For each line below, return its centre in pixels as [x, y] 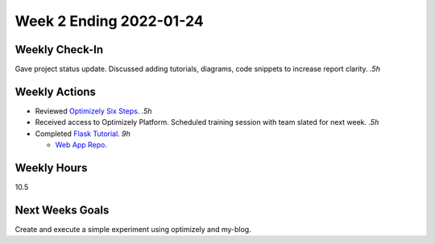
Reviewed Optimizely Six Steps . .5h [93, 111]
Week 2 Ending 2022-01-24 [110, 21]
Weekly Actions [56, 91]
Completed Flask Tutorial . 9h [83, 134]
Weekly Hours [51, 168]
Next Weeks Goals [62, 210]
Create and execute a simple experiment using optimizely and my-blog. [133, 229]
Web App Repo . [81, 145]
